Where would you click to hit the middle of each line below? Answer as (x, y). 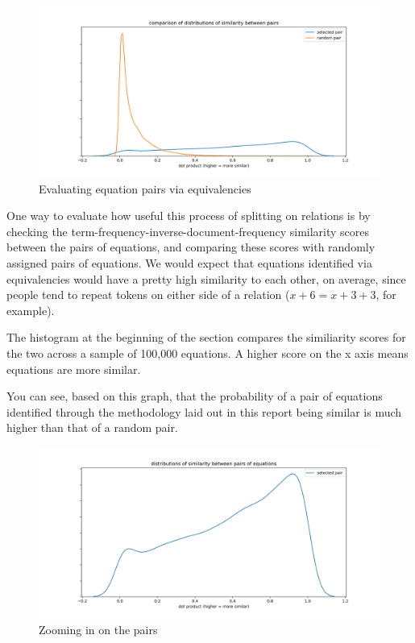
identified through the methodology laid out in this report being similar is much (204, 411)
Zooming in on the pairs (98, 629)
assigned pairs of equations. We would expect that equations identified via (189, 262)
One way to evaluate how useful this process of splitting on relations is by (189, 216)
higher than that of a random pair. (92, 427)
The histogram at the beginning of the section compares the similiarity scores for (206, 337)
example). (31, 310)
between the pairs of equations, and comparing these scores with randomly (191, 247)
